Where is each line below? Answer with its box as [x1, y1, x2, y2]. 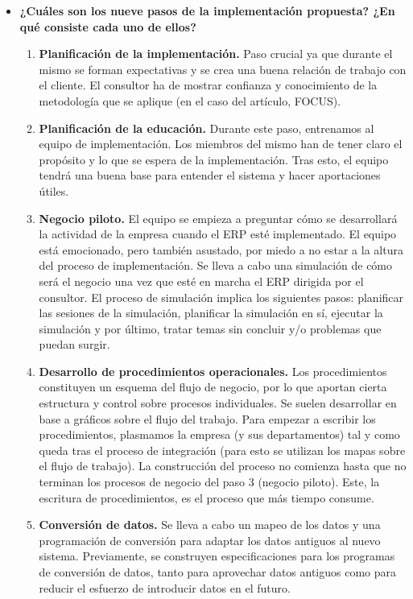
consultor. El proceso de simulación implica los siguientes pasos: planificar [39, 288, 404, 305]
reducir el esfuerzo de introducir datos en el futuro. [39, 579, 291, 596]
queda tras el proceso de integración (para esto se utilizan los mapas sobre [39, 441, 406, 458]
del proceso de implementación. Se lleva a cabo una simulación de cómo [39, 257, 393, 274]
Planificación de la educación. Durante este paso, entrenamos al [39, 119, 374, 136]
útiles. [39, 182, 69, 199]
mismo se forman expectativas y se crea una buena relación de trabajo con [39, 60, 407, 77]
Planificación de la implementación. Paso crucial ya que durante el [39, 45, 393, 62]
